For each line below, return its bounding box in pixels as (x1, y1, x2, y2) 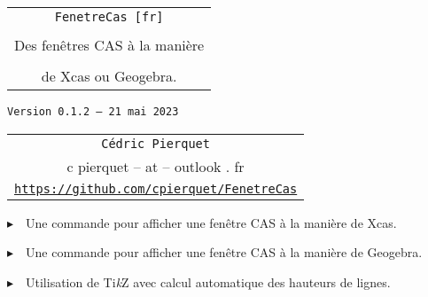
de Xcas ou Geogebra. (41, 66, 177, 86)
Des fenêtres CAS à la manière (14, 35, 205, 55)
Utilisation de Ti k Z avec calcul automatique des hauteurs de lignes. (26, 272, 391, 291)
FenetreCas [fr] (54, 10, 164, 24)
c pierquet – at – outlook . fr (66, 155, 245, 176)
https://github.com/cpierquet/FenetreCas (14, 181, 298, 196)
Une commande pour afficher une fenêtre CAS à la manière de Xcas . (26, 213, 397, 231)
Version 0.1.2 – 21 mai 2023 (7, 106, 179, 118)
